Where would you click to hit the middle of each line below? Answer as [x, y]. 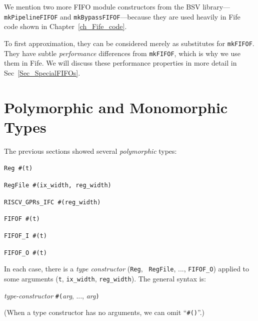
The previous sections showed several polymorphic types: [90, 150]
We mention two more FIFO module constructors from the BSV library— [117, 7]
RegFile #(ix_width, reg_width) [58, 185]
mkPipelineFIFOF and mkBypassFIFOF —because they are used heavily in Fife [122, 16]
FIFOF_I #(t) [25, 236]
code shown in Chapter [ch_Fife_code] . [65, 26]
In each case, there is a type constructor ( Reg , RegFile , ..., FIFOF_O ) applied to [127, 269]
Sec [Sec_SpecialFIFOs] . [42, 72]
